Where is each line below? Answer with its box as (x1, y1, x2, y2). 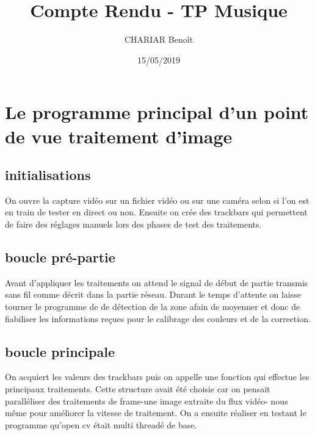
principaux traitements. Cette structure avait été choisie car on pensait (5, 383, 270, 395)
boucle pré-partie (5, 248, 115, 267)
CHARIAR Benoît (124, 33, 194, 46)
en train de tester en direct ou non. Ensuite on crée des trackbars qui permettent (5, 206, 308, 218)
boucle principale (5, 342, 115, 361)
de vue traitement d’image (5, 123, 233, 148)
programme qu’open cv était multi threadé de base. (5, 418, 197, 431)
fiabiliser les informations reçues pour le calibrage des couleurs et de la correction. (5, 312, 311, 325)
